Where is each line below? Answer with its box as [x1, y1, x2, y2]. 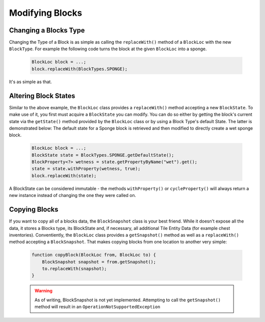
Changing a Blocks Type [9, 26, 85, 34]
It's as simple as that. [9, 79, 52, 85]
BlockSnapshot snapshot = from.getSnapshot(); [42, 259, 157, 264]
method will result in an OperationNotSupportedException [34, 304, 160, 310]
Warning [34, 288, 53, 294]
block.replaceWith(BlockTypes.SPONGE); [31, 66, 128, 71]
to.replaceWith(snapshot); [42, 266, 107, 272]
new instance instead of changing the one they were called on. [9, 193, 136, 198]
